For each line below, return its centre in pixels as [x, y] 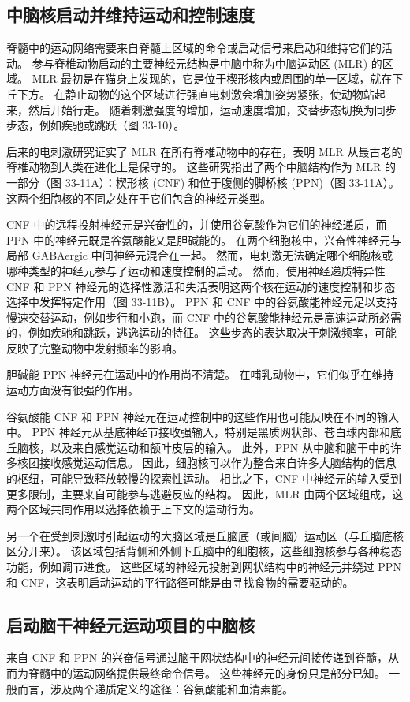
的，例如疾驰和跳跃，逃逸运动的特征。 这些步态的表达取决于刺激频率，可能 [201, 332]
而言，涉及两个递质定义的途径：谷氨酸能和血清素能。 [155, 688]
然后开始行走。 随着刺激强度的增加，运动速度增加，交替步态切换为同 [207, 109]
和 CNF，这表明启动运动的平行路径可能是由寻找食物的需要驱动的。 [180, 582]
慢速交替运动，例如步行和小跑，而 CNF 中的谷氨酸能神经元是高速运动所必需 [204, 317]
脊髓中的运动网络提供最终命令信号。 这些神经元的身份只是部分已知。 [207, 673]
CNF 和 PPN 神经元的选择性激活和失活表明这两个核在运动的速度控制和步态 [201, 286]
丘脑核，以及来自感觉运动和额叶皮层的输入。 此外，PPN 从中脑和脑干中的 [198, 447]
